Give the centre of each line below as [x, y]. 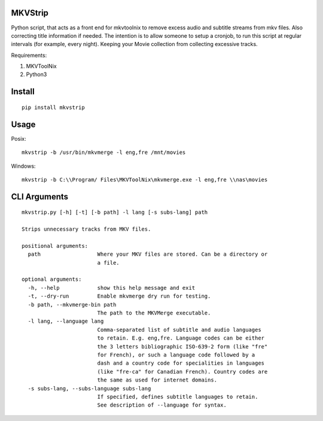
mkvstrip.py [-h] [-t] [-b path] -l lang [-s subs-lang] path [115, 212]
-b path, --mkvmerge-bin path [72, 305]
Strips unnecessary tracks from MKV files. [86, 229]
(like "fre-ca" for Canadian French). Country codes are [182, 372]
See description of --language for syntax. [162, 405]
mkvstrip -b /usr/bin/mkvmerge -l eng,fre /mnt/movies [104, 152]
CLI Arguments [40, 197]
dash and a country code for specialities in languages [181, 363]
